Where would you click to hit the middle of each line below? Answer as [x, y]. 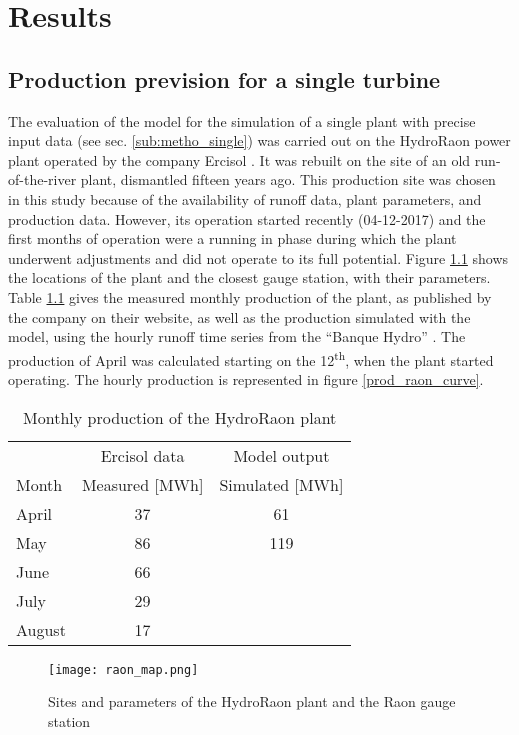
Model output [281, 455]
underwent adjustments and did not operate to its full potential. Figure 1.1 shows [258, 257]
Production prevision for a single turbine [224, 78]
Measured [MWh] [142, 484]
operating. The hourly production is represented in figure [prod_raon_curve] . [246, 378]
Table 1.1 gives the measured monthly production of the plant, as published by [250, 296]
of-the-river [42, 179]
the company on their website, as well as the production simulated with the [239, 316]
